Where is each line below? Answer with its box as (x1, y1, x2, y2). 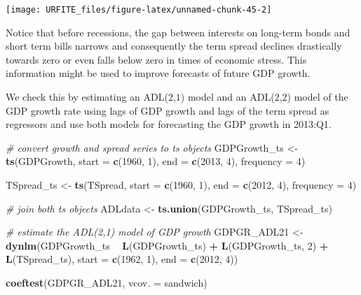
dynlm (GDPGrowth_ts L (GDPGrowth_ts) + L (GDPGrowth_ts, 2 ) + (6, 238, 329, 252)
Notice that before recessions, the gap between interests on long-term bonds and (6, 24, 350, 39)
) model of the (287, 89, 348, 104)
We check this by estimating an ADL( (6, 89, 168, 104)
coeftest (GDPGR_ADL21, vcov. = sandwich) (6, 275, 207, 289)
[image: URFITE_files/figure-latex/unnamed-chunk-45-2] (6, 5, 272, 15)
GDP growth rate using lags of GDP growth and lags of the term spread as (6, 103, 329, 117)
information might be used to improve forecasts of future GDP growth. (6, 66, 311, 80)
